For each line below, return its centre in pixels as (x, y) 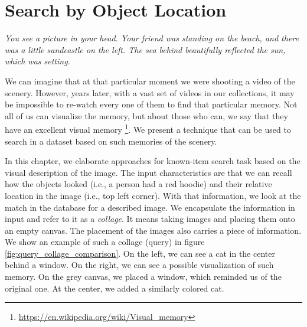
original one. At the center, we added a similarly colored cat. (115, 288)
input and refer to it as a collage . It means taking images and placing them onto (150, 219)
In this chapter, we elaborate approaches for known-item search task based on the (153, 161)
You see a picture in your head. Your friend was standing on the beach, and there (152, 38)
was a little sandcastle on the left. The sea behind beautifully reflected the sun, (145, 49)
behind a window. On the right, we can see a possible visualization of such (139, 265)
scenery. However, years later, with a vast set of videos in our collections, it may (150, 92)
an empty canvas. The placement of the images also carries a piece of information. (153, 230)
